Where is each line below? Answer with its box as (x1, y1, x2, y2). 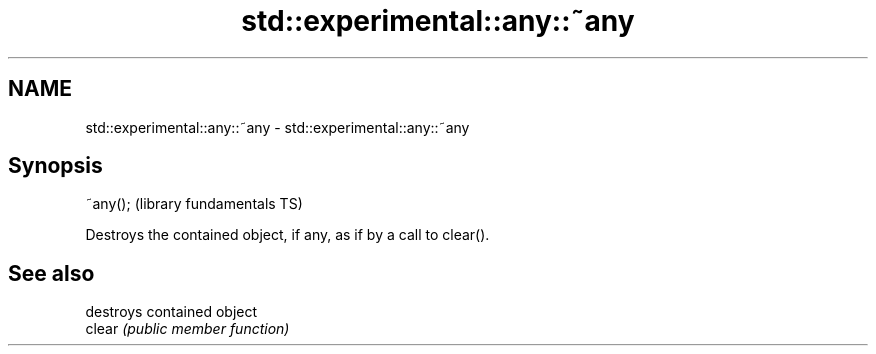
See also (8, 260, 95, 286)
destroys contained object (85, 303, 258, 321)
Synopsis (8, 153, 103, 179)
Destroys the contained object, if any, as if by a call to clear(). (85, 226, 490, 244)
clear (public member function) (85, 320, 290, 338)
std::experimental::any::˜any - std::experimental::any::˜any (85, 118, 470, 136)
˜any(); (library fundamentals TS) (85, 195, 303, 213)
